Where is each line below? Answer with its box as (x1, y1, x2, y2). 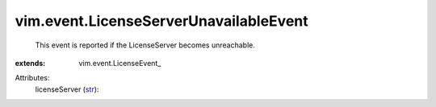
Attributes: (15, 73, 50, 83)
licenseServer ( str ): (35, 84, 99, 94)
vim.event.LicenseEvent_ (78, 58, 161, 68)
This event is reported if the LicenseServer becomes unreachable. (35, 40, 256, 50)
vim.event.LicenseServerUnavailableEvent (15, 12, 308, 30)
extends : (15, 58, 46, 68)
